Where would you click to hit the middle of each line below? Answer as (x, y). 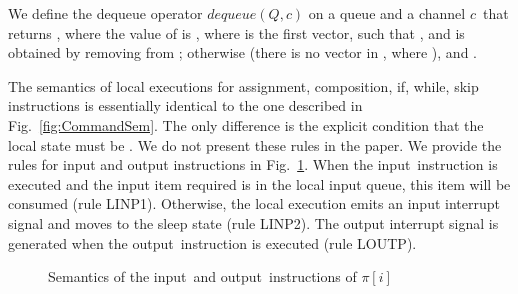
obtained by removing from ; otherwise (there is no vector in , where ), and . (242, 52)
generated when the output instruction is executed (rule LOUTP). (212, 242)
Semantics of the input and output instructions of (202, 276)
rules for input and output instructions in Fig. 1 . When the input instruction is (253, 164)
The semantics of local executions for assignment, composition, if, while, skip (243, 85)
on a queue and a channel (387, 13)
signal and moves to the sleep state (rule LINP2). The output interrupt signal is (253, 222)
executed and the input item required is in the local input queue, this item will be (259, 183)
